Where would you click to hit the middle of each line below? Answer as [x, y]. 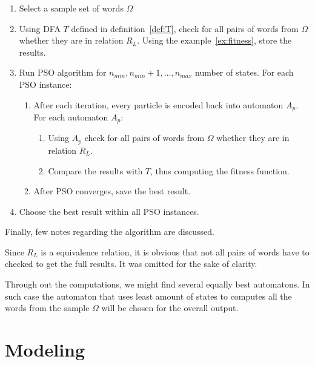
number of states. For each [244, 72]
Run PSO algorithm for [63, 72]
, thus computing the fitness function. [220, 170]
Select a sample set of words [71, 8]
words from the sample [47, 308]
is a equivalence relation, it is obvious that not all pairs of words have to [175, 252]
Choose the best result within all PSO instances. [109, 211]
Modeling [45, 350]
